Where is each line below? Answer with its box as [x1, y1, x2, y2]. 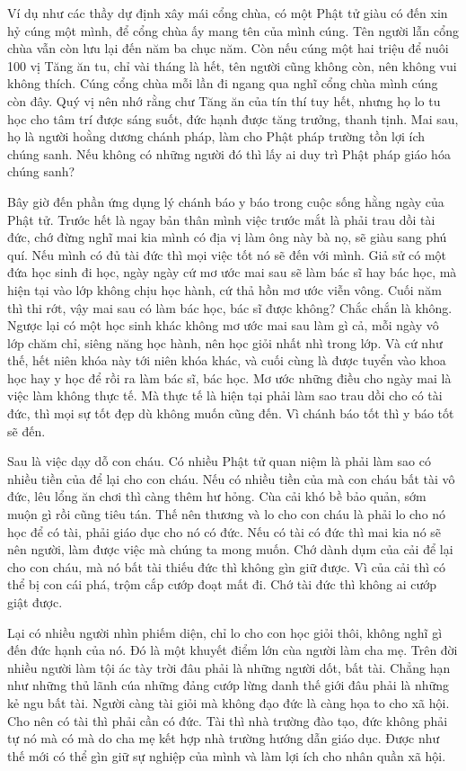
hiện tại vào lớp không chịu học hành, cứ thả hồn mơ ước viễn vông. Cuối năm [7, 280, 442, 299]
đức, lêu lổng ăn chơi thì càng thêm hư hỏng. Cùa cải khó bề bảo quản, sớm [7, 487, 426, 506]
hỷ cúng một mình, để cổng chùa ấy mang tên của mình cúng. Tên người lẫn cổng [7, 21, 459, 40]
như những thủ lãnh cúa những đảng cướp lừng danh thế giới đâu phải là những [7, 676, 450, 695]
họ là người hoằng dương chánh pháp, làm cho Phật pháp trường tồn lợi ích [7, 127, 426, 146]
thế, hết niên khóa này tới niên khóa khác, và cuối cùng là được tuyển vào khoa [7, 351, 446, 370]
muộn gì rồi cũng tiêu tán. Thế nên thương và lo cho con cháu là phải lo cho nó [7, 505, 446, 524]
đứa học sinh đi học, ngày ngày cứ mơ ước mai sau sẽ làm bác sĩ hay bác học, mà [7, 263, 457, 282]
